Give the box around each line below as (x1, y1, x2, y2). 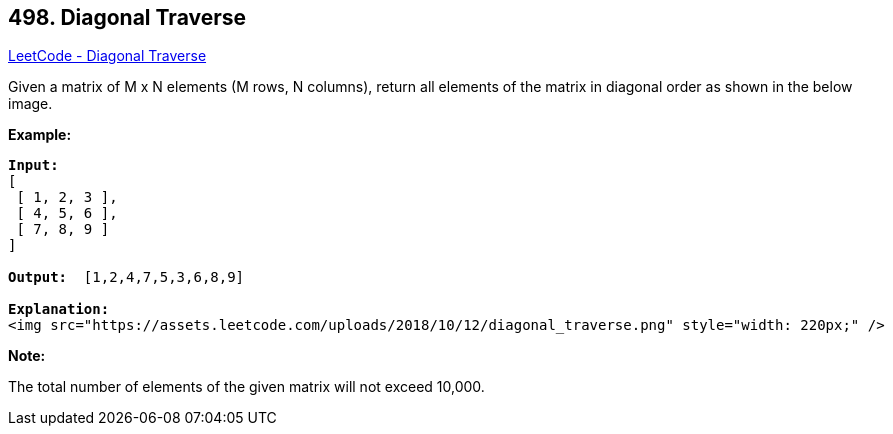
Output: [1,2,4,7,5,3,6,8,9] (8, 269, 245, 286)
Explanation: (8, 301, 110, 318)
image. (8, 95, 53, 113)
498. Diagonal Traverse (8, 5, 247, 30)
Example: (8, 126, 72, 144)
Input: (8, 157, 59, 174)
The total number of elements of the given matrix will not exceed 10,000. (8, 378, 485, 396)
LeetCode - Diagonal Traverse (8, 47, 207, 65)
